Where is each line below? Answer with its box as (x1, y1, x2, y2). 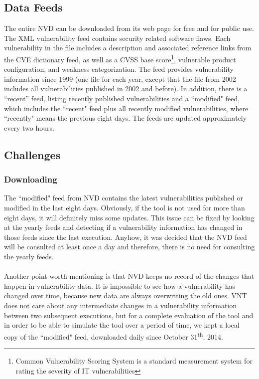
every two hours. (4, 122, 54, 133)
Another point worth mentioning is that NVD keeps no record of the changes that (4, 271, 255, 281)
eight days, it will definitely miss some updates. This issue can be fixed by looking (4, 212, 255, 222)
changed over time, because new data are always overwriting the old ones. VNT (4, 290, 247, 301)
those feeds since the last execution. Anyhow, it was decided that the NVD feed (4, 231, 247, 242)
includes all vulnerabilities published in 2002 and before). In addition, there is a (4, 83, 248, 94)
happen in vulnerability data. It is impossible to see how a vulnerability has (4, 280, 236, 291)
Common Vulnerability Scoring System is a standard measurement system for (15, 355, 253, 366)
